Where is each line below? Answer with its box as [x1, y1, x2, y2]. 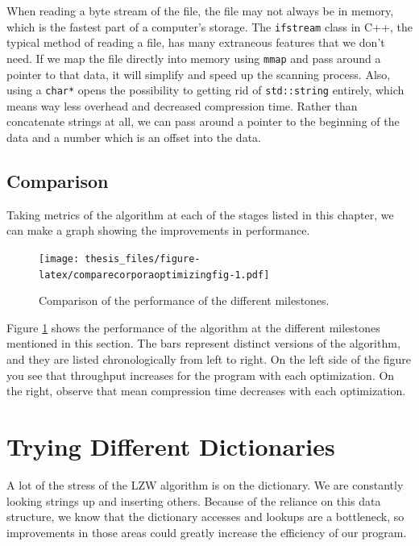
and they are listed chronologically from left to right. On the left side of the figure [6, 351, 412, 368]
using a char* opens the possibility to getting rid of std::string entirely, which [6, 81, 404, 98]
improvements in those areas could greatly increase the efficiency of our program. [6, 523, 407, 540]
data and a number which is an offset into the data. [6, 128, 261, 145]
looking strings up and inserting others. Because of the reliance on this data [6, 492, 381, 509]
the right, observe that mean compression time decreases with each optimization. [6, 382, 406, 399]
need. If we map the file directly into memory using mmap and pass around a [6, 49, 381, 66]
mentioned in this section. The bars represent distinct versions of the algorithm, [6, 335, 400, 352]
